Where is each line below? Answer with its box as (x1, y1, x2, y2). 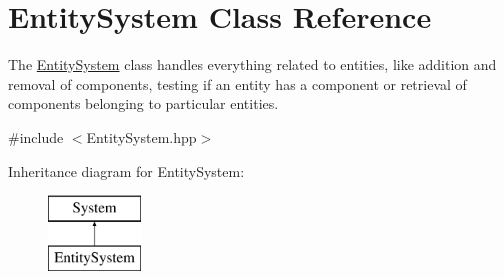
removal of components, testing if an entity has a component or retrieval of (8, 73, 467, 94)
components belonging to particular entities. (8, 93, 279, 114)
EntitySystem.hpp (86, 126, 197, 147)
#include (8, 126, 64, 147)
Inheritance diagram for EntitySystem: (8, 160, 245, 181)
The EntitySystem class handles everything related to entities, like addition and (8, 54, 497, 75)
